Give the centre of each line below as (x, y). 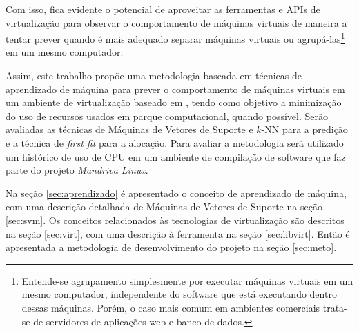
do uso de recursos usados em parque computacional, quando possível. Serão (167, 115)
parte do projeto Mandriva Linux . (77, 170)
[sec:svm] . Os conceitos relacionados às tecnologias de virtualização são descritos (175, 220)
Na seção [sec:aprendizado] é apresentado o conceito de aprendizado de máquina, (176, 193)
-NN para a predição (304, 129)
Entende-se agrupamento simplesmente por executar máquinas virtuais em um (187, 280)
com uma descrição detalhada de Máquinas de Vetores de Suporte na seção (164, 206)
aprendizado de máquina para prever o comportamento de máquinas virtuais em (175, 89)
